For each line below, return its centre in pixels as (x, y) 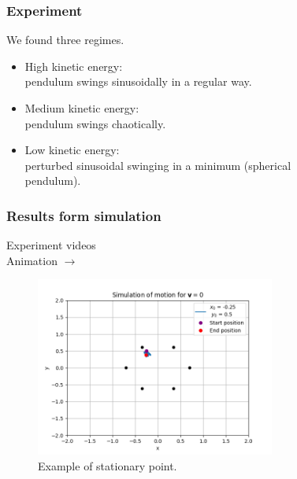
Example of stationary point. (108, 465)
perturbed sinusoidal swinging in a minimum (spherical (158, 165)
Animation (32, 260)
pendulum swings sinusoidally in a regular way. (138, 81)
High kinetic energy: (74, 66)
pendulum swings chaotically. (95, 123)
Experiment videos (51, 245)
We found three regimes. (65, 40)
